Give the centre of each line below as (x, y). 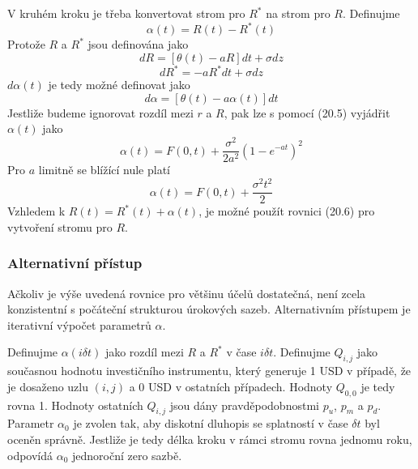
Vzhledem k (36, 211)
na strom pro (298, 13)
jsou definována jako (138, 44)
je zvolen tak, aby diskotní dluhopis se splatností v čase (211, 423)
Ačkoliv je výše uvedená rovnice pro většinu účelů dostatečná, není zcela (187, 293)
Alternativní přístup (75, 263)
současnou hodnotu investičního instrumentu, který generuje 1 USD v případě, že (209, 371)
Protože (26, 44)
